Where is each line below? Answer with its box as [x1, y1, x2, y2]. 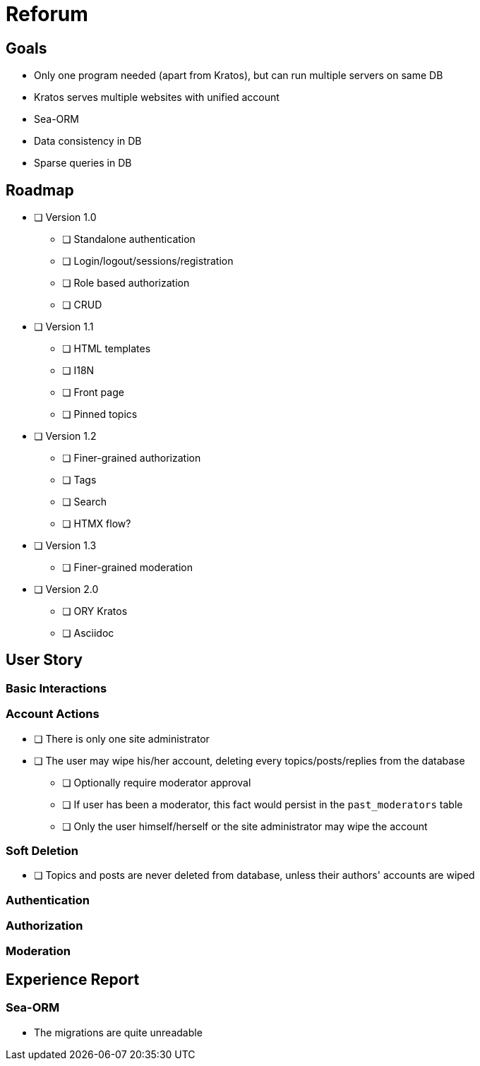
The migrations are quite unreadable [34, 1026, 203, 1038]
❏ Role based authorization [62, 277, 190, 289]
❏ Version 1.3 [34, 539, 97, 552]
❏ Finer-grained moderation [62, 561, 193, 574]
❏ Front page [62, 386, 124, 399]
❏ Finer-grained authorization [62, 452, 201, 465]
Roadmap [6, 181, 74, 199]
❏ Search [62, 496, 107, 508]
